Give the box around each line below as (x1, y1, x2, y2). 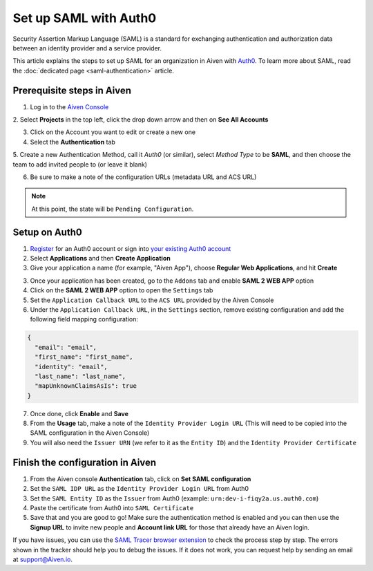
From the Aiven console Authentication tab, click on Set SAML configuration (30, 474, 251, 483)
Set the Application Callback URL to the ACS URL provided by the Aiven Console (30, 296, 274, 304)
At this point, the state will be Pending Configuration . (31, 205, 194, 213)
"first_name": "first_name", (35, 353, 134, 361)
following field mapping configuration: (30, 315, 138, 324)
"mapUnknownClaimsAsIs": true (35, 382, 137, 390)
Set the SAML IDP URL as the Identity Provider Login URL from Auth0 (30, 485, 249, 493)
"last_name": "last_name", (35, 372, 126, 380)
